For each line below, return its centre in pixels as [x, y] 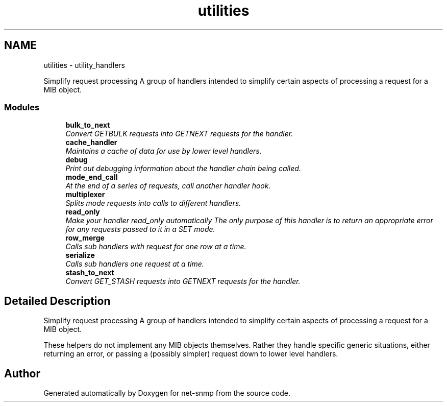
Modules [22, 107]
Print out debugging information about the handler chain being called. [183, 169]
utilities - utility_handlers [84, 65]
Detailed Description [57, 301]
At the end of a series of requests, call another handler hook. [168, 186]
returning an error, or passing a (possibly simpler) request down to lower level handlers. [191, 354]
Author [22, 373]
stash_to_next [90, 273]
